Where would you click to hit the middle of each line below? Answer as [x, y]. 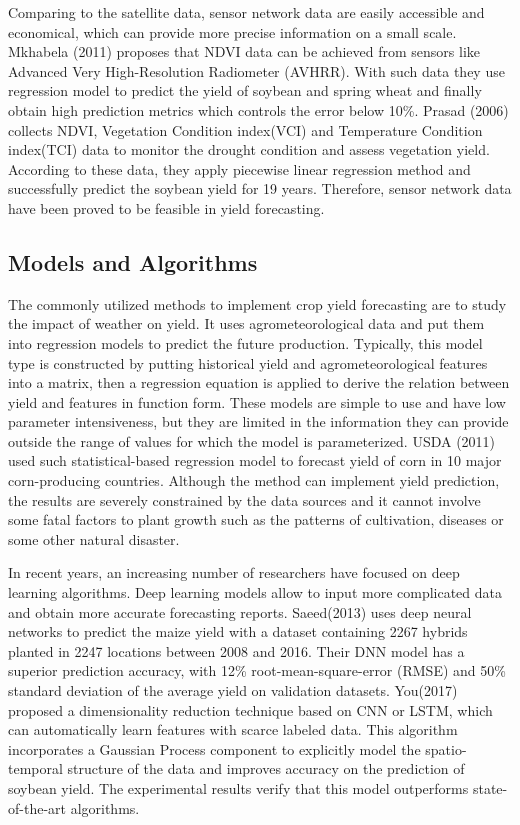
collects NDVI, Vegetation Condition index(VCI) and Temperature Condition [245, 129]
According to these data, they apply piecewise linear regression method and [239, 168]
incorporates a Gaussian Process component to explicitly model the [214, 748]
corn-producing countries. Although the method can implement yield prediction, [254, 480]
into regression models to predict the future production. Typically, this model [245, 342]
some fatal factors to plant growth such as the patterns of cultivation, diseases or [256, 519]
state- [490, 787]
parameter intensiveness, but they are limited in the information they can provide [258, 421]
